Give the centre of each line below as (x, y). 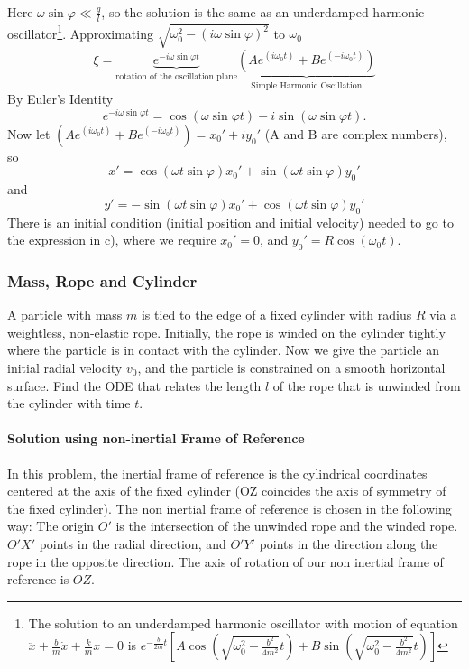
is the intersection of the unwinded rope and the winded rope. (287, 526)
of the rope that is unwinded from (367, 385)
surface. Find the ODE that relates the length (134, 385)
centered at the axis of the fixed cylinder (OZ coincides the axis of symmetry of (227, 491)
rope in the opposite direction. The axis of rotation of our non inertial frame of (225, 561)
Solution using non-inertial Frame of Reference (156, 438)
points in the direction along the (349, 543)
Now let (29, 133)
